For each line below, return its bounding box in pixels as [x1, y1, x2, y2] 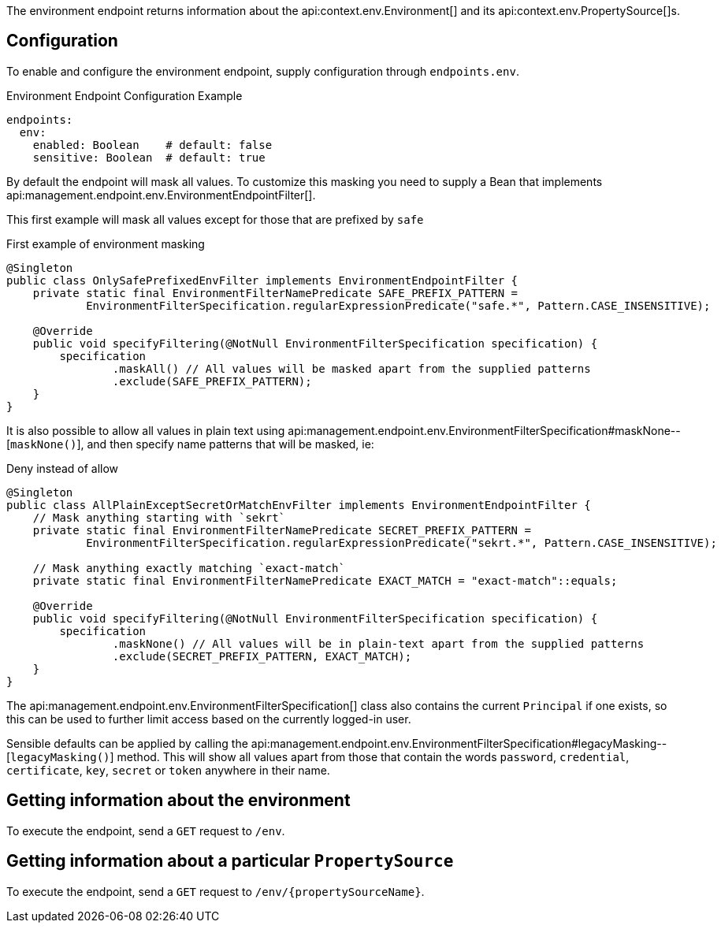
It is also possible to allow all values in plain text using [6, 423, 285, 437]
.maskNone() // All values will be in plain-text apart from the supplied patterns [112, 637, 645, 650]
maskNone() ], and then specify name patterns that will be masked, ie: [10, 437, 374, 451]
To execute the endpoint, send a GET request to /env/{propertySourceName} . [6, 884, 425, 898]
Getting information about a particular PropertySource [6, 851, 454, 871]
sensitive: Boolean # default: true [32, 150, 266, 164]
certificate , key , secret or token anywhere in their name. [6, 763, 330, 777]
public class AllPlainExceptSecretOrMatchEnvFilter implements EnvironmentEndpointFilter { [6, 498, 591, 511]
